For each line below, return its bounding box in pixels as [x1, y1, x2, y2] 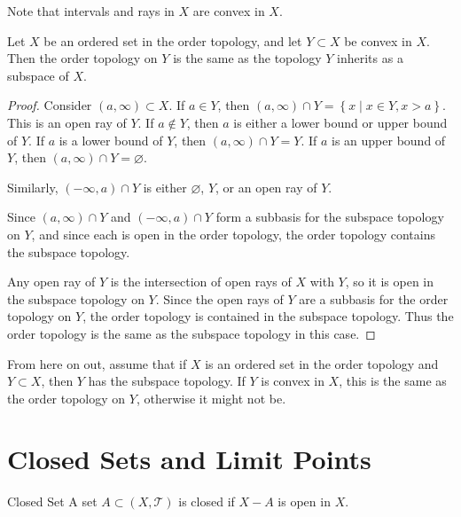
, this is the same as [339, 372, 447, 390]
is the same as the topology [173, 49, 322, 67]
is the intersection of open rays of [110, 272, 292, 291]
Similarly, [7, 177, 59, 196]
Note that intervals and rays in [7, 2, 175, 20]
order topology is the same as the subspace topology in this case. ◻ [7, 324, 376, 342]
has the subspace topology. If [88, 372, 246, 390]
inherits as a [337, 49, 403, 67]
